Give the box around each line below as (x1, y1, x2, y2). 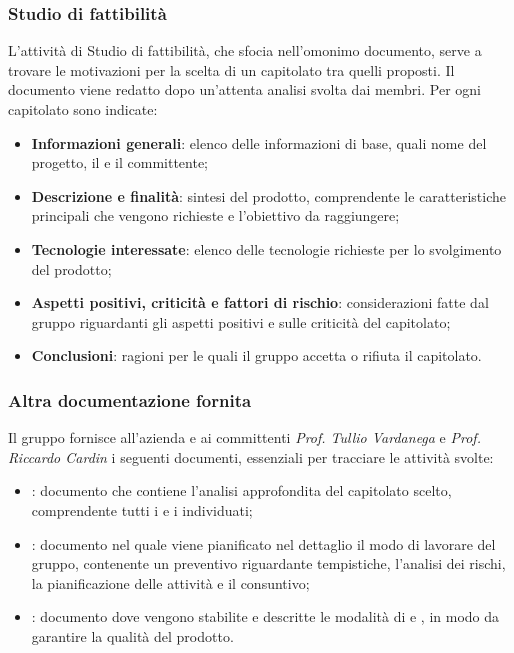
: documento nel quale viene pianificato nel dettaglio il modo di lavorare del (31, 533, 496, 554)
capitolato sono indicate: (8, 99, 158, 119)
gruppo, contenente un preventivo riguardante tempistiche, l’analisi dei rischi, (31, 553, 506, 574)
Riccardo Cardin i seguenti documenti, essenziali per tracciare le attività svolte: (8, 446, 494, 467)
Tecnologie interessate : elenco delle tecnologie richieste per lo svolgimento (31, 238, 502, 259)
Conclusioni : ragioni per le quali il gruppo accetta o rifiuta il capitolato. (31, 345, 482, 366)
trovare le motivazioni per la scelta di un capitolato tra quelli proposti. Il (8, 59, 455, 80)
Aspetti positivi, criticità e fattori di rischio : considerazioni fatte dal (31, 292, 489, 313)
